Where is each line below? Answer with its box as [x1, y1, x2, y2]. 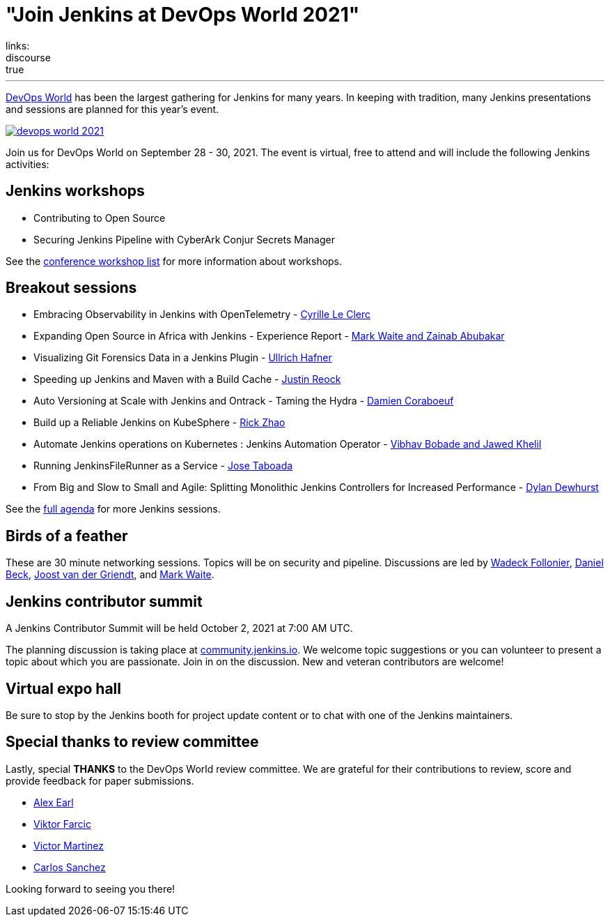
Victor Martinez [33, 839, 104, 852]
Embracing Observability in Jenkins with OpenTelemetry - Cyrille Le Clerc [33, 308, 370, 321]
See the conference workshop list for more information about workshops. [6, 255, 343, 267]
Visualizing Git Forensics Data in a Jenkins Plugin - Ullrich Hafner [33, 352, 332, 364]
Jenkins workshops [6, 182, 145, 200]
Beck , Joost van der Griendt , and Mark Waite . [6, 568, 214, 581]
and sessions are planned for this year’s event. [6, 103, 219, 115]
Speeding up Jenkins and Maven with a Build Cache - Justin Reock [33, 373, 341, 386]
